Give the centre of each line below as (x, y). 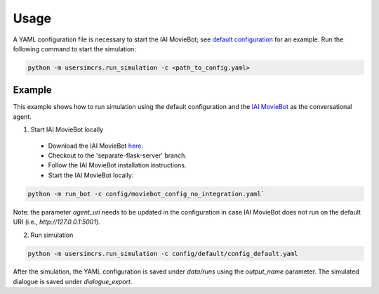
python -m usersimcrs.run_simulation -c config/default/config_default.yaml (163, 254)
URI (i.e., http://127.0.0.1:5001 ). (57, 222)
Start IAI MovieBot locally (67, 129)
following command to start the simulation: (75, 49)
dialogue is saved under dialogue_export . (73, 281)
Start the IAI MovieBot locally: (91, 175)
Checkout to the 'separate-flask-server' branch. (118, 155)
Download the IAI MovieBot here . (96, 146)
